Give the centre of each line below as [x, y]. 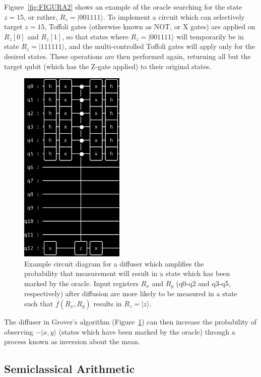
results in [108, 303]
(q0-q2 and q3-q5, [203, 283]
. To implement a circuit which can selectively [174, 16]
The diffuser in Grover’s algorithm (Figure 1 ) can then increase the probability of [130, 321]
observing [19, 331]
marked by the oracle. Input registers [82, 283]
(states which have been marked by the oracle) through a [147, 331]
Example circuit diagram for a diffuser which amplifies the [114, 263]
